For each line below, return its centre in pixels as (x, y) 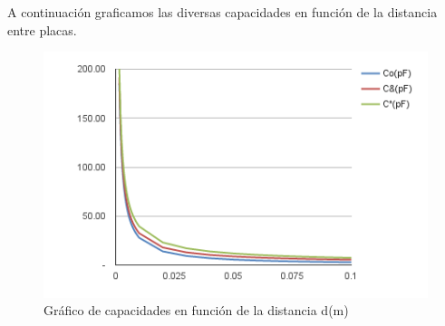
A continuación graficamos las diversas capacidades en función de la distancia (222, 12)
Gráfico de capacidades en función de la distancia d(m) (196, 310)
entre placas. (42, 29)
